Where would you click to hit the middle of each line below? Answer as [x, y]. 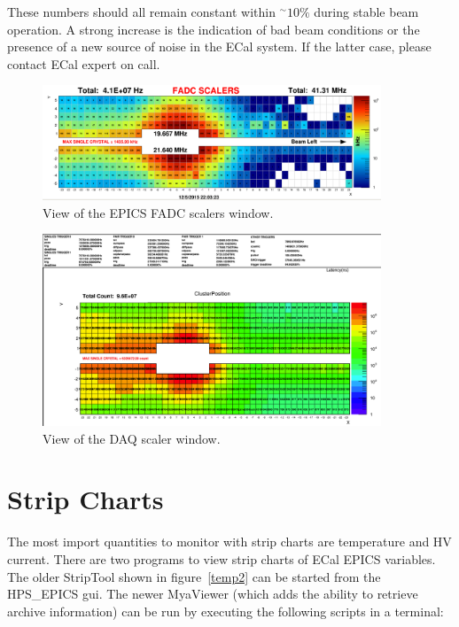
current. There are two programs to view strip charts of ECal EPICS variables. [222, 559]
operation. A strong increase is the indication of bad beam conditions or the [214, 29]
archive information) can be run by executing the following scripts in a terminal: [226, 611]
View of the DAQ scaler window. [132, 438]
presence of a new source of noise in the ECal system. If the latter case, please [219, 46]
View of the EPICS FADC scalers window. [158, 212]
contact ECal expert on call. [84, 63]
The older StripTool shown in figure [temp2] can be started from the [194, 576]
